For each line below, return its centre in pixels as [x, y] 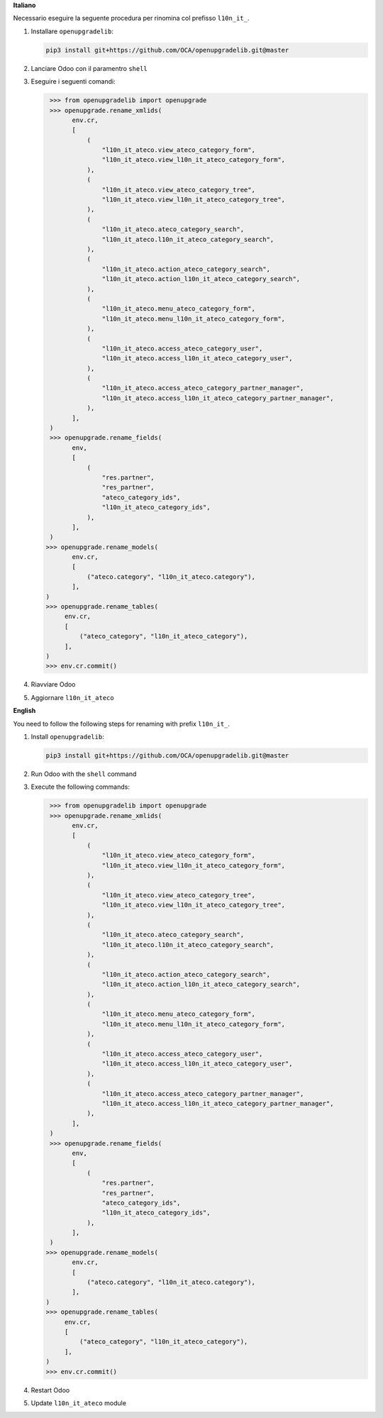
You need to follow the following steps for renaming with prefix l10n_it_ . [122, 724]
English [24, 711]
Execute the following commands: [81, 787]
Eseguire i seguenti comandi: [73, 82]
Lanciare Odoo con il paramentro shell [89, 68]
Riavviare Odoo [53, 685]
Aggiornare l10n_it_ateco [72, 697]
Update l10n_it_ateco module [79, 1403]
